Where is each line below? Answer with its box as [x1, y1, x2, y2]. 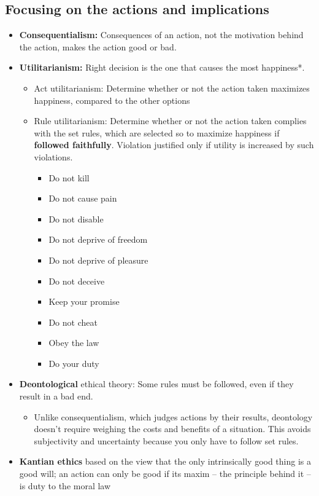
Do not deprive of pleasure [48, 253, 148, 266]
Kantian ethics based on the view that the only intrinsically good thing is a [19, 455, 312, 468]
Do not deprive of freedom [48, 233, 148, 246]
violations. [34, 150, 73, 163]
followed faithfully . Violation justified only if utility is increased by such [34, 138, 314, 151]
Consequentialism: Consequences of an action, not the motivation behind [19, 28, 304, 41]
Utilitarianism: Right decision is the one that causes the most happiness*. [19, 61, 305, 74]
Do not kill [48, 171, 90, 184]
